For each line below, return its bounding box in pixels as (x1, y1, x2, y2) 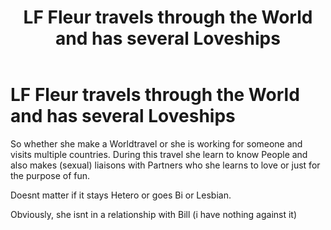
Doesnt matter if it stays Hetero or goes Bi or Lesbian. (10, 189, 232, 201)
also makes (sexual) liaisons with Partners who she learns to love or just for (10, 159, 321, 171)
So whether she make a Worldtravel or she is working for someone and (10, 137, 303, 150)
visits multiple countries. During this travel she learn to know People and (10, 148, 308, 160)
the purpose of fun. (10, 169, 91, 181)
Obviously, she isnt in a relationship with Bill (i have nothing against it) (10, 208, 298, 220)
